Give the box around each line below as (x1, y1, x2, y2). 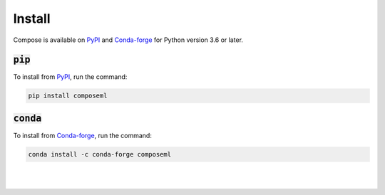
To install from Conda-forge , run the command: (13, 131, 153, 139)
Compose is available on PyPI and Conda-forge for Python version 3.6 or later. (13, 36, 244, 44)
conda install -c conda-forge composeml (28, 150, 171, 158)
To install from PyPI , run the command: (13, 73, 128, 81)
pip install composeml (28, 92, 108, 100)
